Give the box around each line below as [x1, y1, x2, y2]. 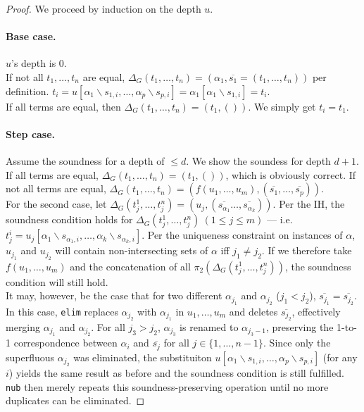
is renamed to [180, 319, 239, 334]
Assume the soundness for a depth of [6, 153, 165, 168]
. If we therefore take [261, 243, 352, 258]
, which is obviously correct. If [225, 167, 356, 182]
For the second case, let [6, 196, 107, 211]
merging [6, 319, 41, 334]
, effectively [291, 304, 341, 318]
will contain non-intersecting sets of [55, 243, 208, 258]
